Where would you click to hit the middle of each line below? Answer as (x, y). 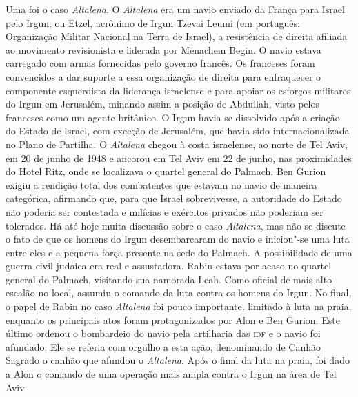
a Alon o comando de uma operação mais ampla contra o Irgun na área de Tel (171, 374)
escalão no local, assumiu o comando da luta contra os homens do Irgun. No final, (179, 293)
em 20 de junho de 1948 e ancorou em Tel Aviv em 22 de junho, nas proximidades (179, 157)
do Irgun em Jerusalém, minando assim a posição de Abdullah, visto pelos (162, 104)
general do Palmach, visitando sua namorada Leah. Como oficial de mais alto (169, 279)
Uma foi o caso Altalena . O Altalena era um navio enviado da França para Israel (175, 9)
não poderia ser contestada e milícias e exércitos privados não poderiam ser (165, 211)
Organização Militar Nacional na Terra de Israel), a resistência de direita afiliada (177, 36)
